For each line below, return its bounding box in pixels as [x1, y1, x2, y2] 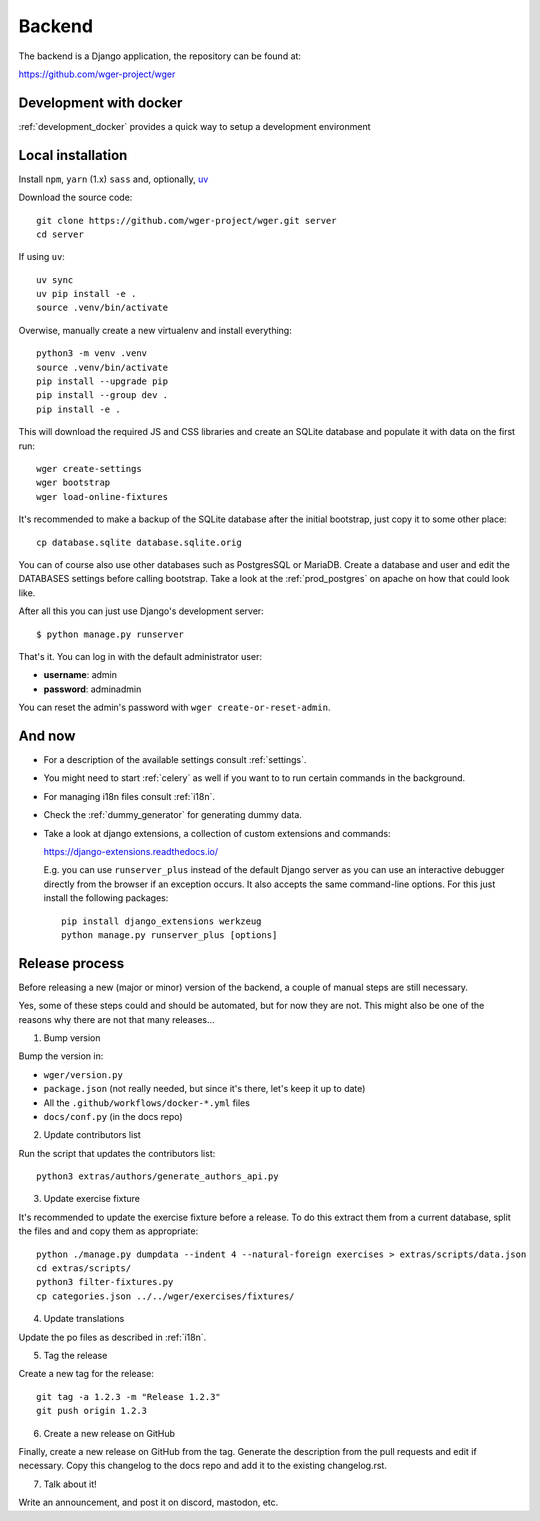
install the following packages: [43, 892, 169, 904]
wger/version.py [43, 1069, 124, 1080]
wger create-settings [36, 463, 142, 474]
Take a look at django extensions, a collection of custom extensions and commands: [43, 827, 391, 839]
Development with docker [18, 94, 183, 111]
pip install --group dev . [36, 390, 169, 401]
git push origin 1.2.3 [36, 1405, 148, 1417]
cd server [36, 228, 84, 240]
